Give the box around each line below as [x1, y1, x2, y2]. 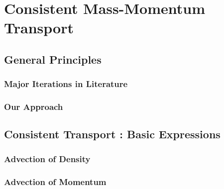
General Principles [4, 51, 102, 67]
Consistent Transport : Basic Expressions [4, 126, 221, 142]
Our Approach [4, 100, 63, 113]
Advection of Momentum [4, 175, 107, 188]
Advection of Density [4, 152, 91, 165]
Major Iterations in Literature [4, 78, 128, 90]
